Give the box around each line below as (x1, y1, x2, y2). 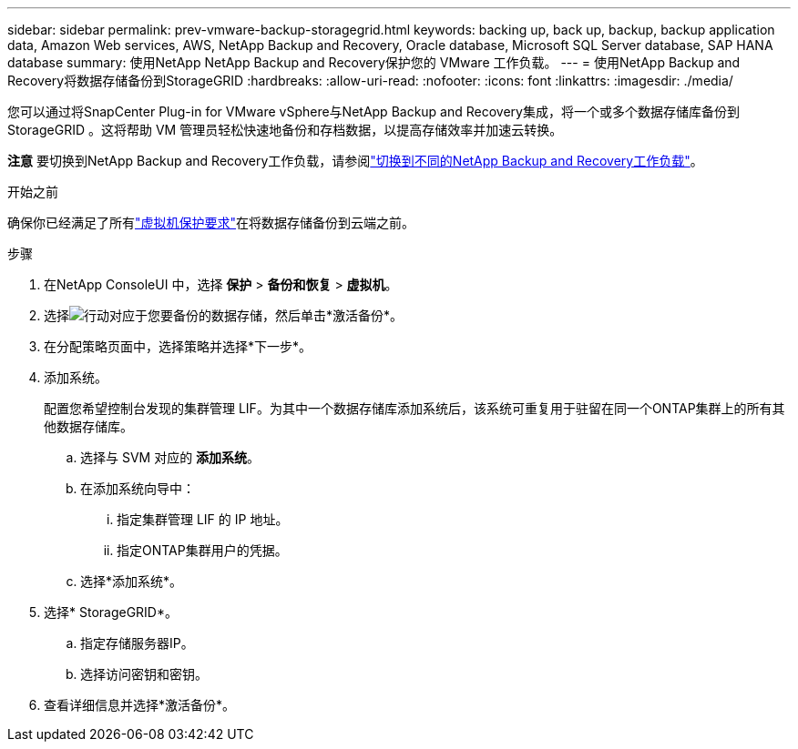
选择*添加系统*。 (80, 573, 183, 589)
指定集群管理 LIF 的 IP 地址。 (117, 511, 289, 527)
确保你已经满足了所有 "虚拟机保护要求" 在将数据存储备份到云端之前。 (7, 215, 415, 230)
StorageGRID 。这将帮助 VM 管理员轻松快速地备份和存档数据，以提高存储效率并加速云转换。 (7, 122, 563, 137)
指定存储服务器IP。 (80, 635, 194, 651)
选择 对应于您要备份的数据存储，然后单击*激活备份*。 (44, 308, 404, 323)
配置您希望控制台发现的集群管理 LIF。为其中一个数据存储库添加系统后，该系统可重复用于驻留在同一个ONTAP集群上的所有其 (44, 400, 785, 416)
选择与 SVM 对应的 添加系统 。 (80, 450, 261, 465)
